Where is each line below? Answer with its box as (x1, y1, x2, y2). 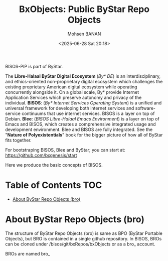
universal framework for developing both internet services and (5, 105, 134, 111)
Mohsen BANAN (67, 31, 101, 37)
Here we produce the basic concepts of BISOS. (5, 162, 103, 168)
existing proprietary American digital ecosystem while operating (5, 84, 137, 90)
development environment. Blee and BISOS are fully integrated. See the (5, 126, 153, 133)
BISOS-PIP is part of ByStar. (5, 63, 63, 69)
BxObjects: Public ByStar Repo (19, 4, 149, 15)
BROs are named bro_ (5, 250, 50, 256)
